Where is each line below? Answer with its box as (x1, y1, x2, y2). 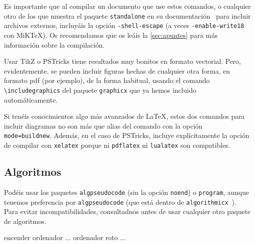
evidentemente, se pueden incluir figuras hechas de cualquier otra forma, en (4, 65, 230, 76)
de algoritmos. (4, 216, 47, 226)
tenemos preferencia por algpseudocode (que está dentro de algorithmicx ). (4, 196, 237, 207)
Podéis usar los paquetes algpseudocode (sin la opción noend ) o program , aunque (4, 187, 249, 197)
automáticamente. (4, 94, 58, 105)
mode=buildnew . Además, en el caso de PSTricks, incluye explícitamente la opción (4, 130, 250, 140)
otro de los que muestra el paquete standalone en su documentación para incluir (4, 10, 251, 21)
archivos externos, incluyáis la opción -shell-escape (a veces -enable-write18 (4, 20, 244, 30)
